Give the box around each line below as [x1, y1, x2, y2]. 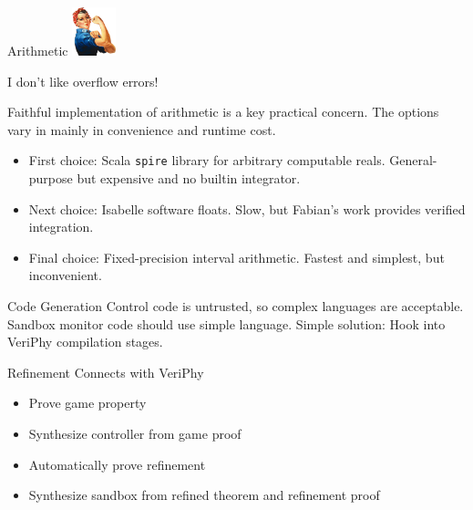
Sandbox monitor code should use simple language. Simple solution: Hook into [7, 314, 446, 333]
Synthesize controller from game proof [28, 424, 242, 443]
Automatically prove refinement [28, 454, 206, 474]
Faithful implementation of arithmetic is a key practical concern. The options [7, 102, 439, 121]
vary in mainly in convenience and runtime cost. [7, 120, 276, 139]
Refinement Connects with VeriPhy [7, 362, 204, 381]
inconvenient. [28, 265, 102, 285]
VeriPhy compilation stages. [7, 332, 163, 351]
